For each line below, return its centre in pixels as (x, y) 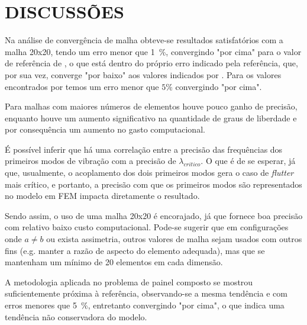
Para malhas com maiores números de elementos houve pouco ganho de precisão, (151, 106)
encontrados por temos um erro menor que (82, 86)
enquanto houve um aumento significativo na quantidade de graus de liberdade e (151, 118)
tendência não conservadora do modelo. (76, 316)
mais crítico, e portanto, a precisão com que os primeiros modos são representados (153, 184)
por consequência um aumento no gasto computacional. (105, 129)
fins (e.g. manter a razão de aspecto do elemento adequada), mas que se (135, 250)
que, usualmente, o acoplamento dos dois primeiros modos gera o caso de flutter (149, 173)
